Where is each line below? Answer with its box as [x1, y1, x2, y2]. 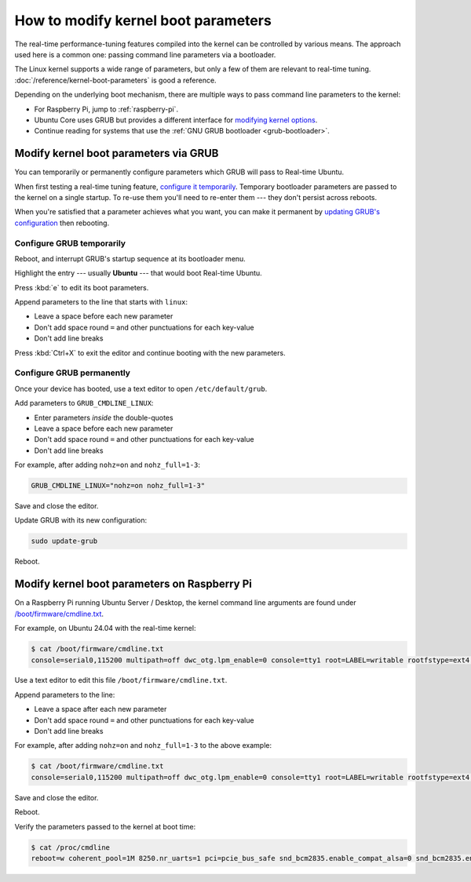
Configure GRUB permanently [14, 367, 131, 378]
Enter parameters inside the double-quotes [34, 413, 173, 422]
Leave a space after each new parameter [34, 705, 167, 714]
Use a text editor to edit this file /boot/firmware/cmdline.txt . [14, 676, 228, 685]
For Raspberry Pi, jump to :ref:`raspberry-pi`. [34, 104, 179, 114]
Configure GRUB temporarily [14, 238, 126, 249]
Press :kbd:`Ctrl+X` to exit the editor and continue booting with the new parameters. [14, 348, 286, 357]
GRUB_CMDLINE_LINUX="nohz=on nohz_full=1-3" [31, 481, 206, 490]
